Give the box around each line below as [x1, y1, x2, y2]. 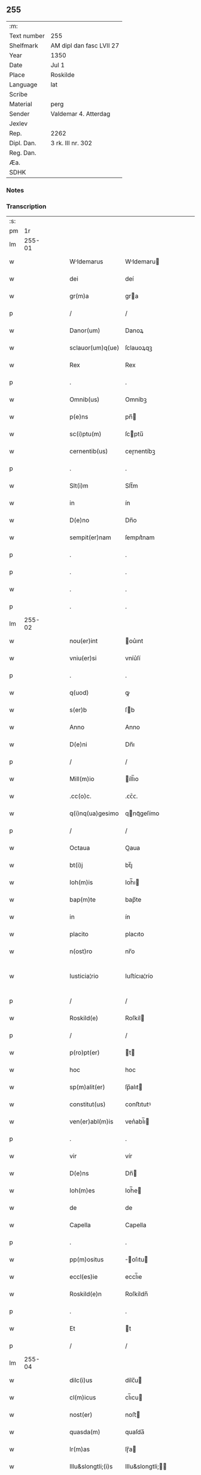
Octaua [69, 844, 90, 852]
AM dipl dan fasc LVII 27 [50, 41, 120, 50]
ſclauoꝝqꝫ [124, 344, 153, 352]
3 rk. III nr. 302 [50, 139, 93, 147]
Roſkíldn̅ [124, 1290, 148, 1298]
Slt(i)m [69, 482, 89, 490]
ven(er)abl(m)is [69, 1117, 114, 1126]
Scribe [9, 90, 28, 98]
